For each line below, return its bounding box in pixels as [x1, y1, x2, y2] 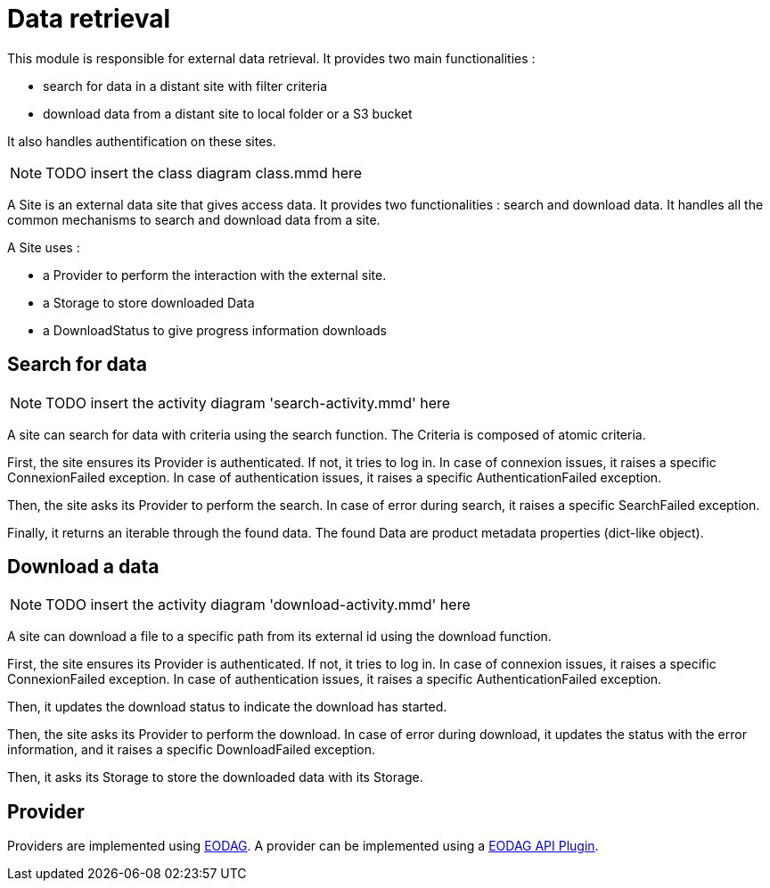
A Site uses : [7, 239, 80, 255]
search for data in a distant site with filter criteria [43, 78, 328, 94]
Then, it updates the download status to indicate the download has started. [7, 699, 447, 715]
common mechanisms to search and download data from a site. [7, 211, 381, 227]
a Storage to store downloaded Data [43, 294, 255, 310]
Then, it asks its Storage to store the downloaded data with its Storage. [7, 769, 423, 785]
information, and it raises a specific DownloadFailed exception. [7, 742, 375, 758]
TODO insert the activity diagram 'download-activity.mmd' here [45, 596, 471, 614]
